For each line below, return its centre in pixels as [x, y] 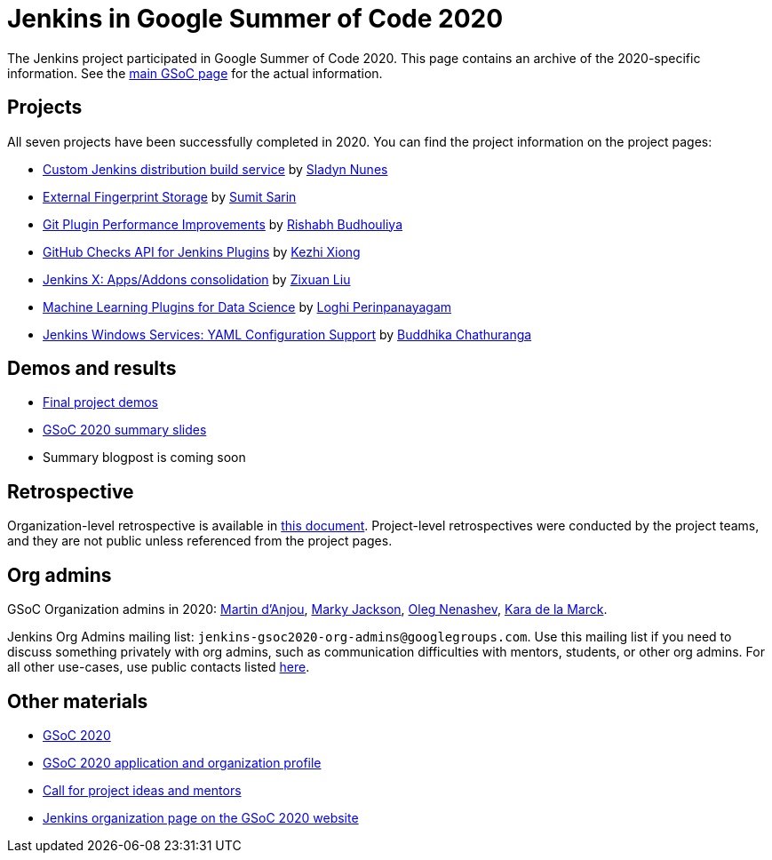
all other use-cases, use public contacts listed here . [159, 667]
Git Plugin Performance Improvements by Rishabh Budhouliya [223, 224]
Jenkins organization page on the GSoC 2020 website [201, 817]
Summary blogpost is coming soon [144, 458]
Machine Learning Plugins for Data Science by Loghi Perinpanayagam [247, 307]
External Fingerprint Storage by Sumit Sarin [170, 196]
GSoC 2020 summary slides [125, 430]
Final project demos [100, 402]
